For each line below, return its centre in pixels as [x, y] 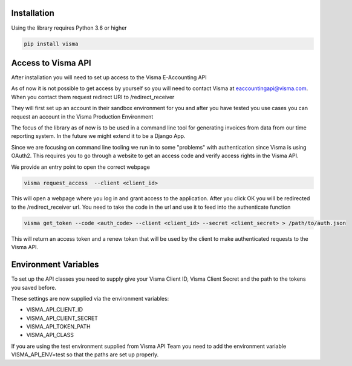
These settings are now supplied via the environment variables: [90, 298]
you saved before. [34, 287]
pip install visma [51, 44]
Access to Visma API [51, 63]
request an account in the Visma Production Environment [82, 116]
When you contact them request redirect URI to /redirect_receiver [93, 97]
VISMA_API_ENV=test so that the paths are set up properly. [85, 355]
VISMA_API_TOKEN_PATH [58, 327]
